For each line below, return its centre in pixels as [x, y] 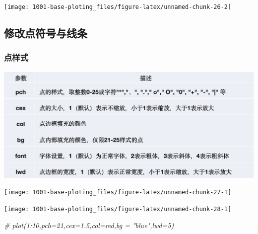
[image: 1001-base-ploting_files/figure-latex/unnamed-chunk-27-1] [118, 193]
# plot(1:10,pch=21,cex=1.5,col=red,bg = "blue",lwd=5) [89, 225]
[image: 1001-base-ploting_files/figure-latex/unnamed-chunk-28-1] [118, 209]
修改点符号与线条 [46, 33]
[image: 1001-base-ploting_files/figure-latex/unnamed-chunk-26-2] [118, 7]
